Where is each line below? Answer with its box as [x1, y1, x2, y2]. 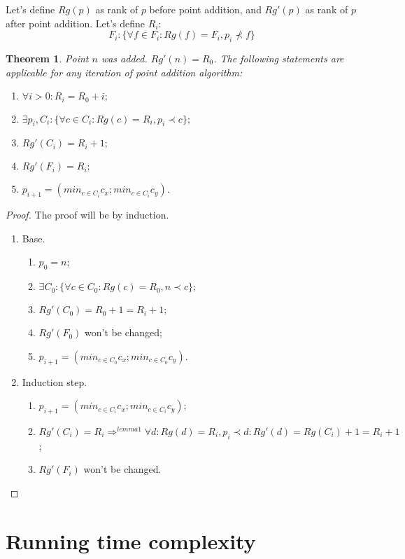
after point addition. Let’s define [6, 15, 145, 30]
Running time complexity [6, 526, 256, 555]
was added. [101, 50, 148, 65]
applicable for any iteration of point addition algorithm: [6, 64, 243, 79]
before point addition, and [149, 2, 262, 16]
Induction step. [22, 374, 87, 389]
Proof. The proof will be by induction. [6, 207, 169, 222]
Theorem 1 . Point [6, 50, 89, 65]
